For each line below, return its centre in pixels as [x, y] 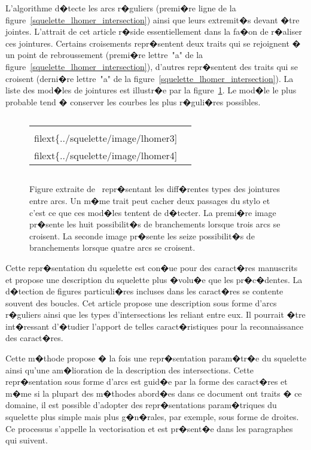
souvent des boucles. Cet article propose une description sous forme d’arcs [141, 302]
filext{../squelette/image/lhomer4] [106, 156]
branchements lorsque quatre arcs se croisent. [112, 247]
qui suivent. [27, 440]
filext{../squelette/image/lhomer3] [106, 138]
